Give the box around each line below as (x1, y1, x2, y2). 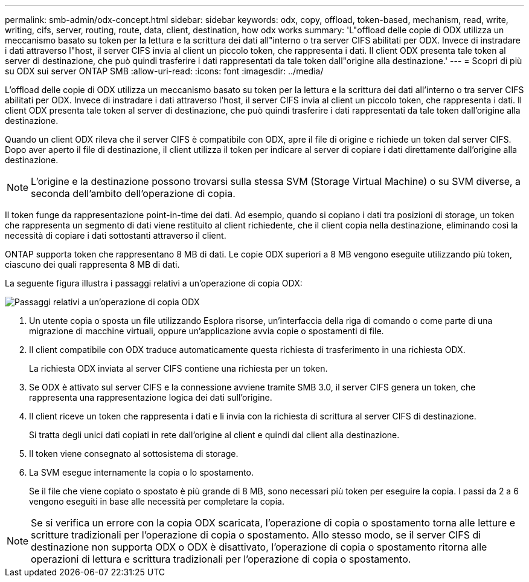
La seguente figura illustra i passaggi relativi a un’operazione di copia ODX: (5, 278, 303, 288)
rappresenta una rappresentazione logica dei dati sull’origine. (29, 392, 272, 403)
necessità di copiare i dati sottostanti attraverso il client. (5, 230, 226, 241)
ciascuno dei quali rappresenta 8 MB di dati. (5, 259, 180, 270)
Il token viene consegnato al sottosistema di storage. (29, 448, 239, 459)
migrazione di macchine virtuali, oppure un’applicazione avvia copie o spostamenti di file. (29, 326, 384, 336)
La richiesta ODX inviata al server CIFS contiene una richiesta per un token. (29, 363, 328, 373)
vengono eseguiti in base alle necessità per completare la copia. (29, 496, 284, 506)
